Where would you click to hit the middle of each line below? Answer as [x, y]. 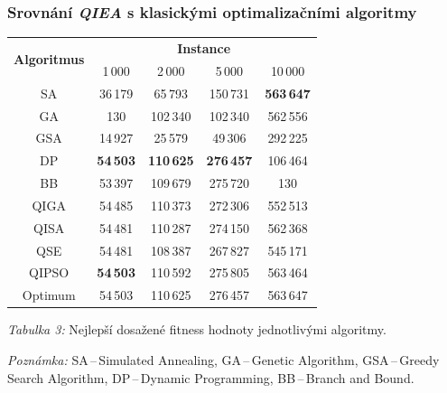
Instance [204, 47]
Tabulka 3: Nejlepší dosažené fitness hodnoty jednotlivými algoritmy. [197, 329]
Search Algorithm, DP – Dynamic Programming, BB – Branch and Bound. [211, 377]
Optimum [49, 295]
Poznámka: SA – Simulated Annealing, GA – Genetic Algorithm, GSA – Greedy [223, 359]
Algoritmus [49, 59]
